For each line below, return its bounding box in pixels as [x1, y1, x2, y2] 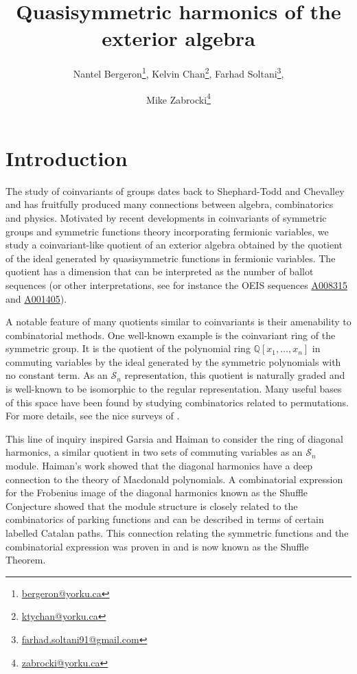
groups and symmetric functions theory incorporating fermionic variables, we [5, 224, 329, 238]
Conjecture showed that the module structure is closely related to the [5, 498, 298, 513]
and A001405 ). [5, 291, 67, 305]
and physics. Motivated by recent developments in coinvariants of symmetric [5, 210, 327, 224]
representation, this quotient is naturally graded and [124, 368, 345, 382]
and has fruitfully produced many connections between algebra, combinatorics [5, 197, 334, 211]
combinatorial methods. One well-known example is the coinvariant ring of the [5, 327, 336, 342]
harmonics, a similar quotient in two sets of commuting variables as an [5, 445, 303, 459]
